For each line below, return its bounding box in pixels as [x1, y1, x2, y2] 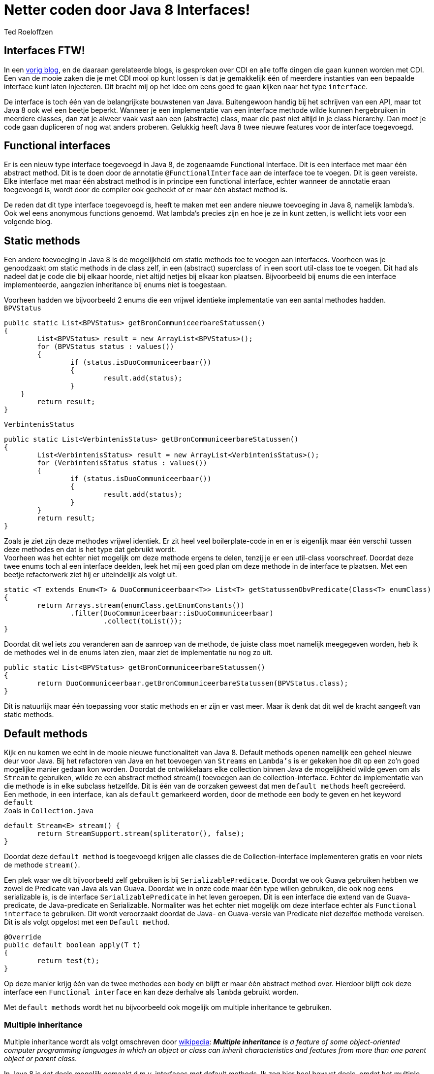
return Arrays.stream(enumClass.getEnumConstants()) [37, 601, 245, 610]
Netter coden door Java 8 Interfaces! [4, 1, 250, 18]
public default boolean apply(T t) [4, 941, 141, 949]
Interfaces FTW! [4, 44, 85, 57]
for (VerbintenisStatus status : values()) [37, 459, 208, 467]
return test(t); [37, 957, 99, 965]
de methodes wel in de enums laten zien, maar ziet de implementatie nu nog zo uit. [4, 648, 273, 657]
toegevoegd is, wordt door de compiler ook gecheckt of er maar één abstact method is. [4, 185, 288, 194]
